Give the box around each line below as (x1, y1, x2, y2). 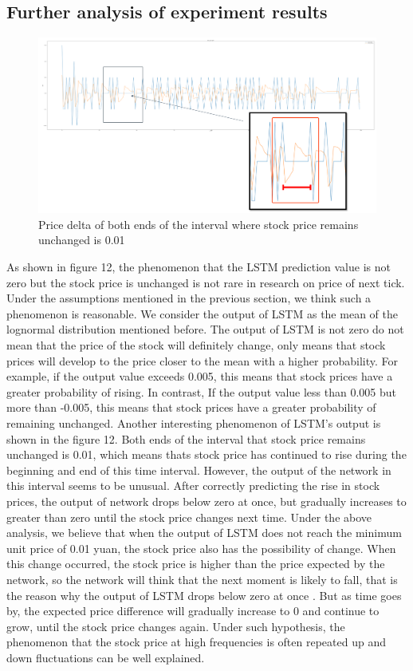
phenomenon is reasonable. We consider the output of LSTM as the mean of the (6, 305, 398, 322)
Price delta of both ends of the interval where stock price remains (38, 215, 359, 232)
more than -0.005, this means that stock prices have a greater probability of (6, 399, 376, 416)
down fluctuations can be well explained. (6, 649, 205, 665)
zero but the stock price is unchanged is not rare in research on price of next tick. (6, 274, 405, 290)
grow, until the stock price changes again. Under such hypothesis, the (6, 618, 345, 634)
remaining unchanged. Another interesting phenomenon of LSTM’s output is (6, 415, 381, 431)
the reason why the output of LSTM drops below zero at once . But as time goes (6, 586, 402, 603)
